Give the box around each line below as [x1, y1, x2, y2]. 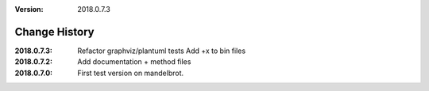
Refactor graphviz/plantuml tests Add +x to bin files [77, 46, 246, 55]
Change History [14, 25, 95, 39]
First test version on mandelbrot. [77, 68, 184, 78]
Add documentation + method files [77, 57, 191, 66]
